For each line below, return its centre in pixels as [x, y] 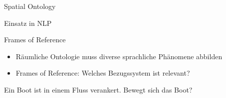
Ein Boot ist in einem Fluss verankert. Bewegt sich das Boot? [98, 89]
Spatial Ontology [30, 6]
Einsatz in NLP [28, 23]
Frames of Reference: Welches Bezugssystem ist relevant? [103, 73]
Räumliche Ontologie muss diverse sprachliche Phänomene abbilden [119, 56]
